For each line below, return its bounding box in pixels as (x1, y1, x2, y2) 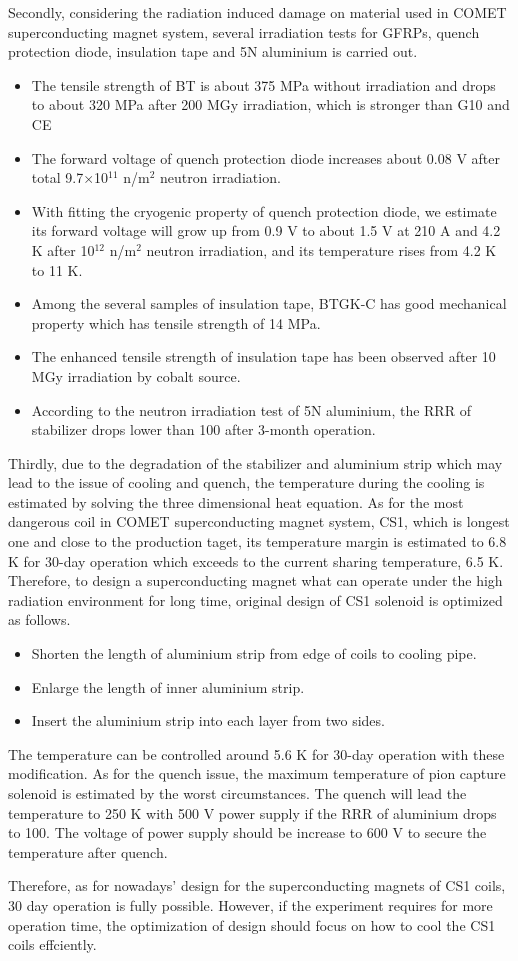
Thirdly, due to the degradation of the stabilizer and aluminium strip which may (8, 452, 503, 473)
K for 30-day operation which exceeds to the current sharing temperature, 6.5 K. (8, 550, 504, 571)
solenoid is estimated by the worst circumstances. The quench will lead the (8, 783, 467, 803)
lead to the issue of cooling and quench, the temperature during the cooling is (8, 472, 485, 493)
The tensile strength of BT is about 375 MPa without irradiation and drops (31, 74, 496, 95)
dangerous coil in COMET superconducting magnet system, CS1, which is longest (8, 511, 510, 532)
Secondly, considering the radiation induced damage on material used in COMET (8, 2, 507, 22)
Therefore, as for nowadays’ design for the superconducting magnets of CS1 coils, (8, 875, 506, 896)
